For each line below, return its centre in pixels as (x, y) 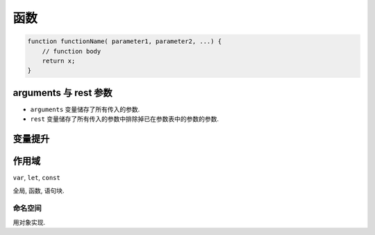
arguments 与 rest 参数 (62, 93)
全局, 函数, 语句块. (39, 191)
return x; (59, 60)
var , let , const (36, 178)
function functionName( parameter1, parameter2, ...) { (125, 41)
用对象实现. (29, 222)
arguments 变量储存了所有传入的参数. (85, 109)
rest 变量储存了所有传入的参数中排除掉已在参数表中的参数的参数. (124, 119)
